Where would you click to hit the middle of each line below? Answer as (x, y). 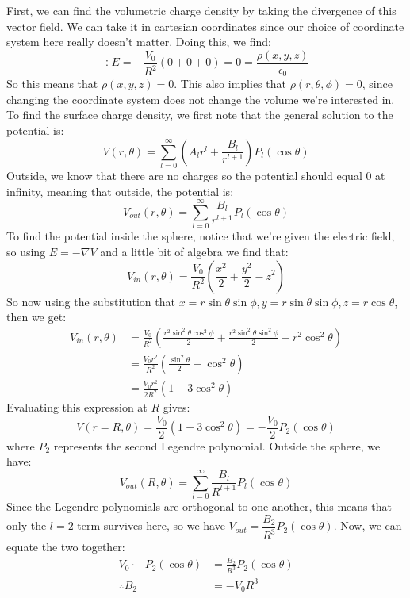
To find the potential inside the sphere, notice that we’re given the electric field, (201, 236)
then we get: (36, 317)
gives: (176, 407)
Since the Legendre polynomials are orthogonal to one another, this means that (199, 506)
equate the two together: (66, 547)
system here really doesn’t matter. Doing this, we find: (139, 42)
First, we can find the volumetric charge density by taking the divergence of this (201, 10)
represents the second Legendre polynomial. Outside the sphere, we (217, 445)
